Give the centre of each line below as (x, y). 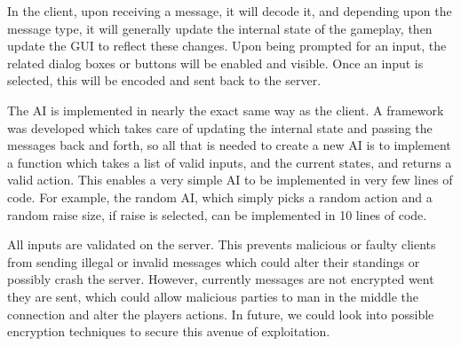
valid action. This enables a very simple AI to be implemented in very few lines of (230, 180)
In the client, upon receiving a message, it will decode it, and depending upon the (230, 11)
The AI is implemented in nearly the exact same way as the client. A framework (226, 110)
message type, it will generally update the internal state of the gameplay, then (220, 28)
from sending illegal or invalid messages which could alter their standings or (214, 261)
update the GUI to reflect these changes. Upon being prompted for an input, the (227, 46)
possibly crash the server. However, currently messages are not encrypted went (221, 279)
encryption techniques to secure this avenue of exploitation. (169, 331)
